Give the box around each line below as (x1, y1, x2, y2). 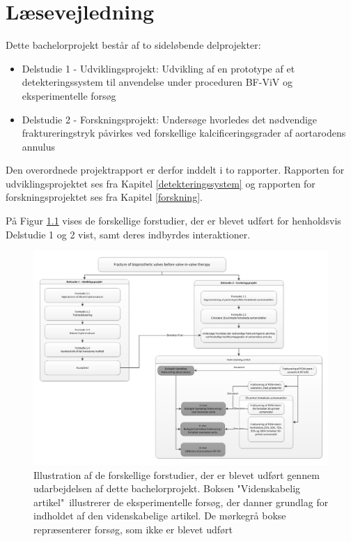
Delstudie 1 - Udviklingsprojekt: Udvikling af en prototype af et (22, 61, 295, 75)
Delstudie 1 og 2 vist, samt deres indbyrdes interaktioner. (6, 227, 251, 241)
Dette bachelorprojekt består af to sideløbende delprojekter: (6, 38, 261, 52)
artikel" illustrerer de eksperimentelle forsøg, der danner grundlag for (33, 494, 329, 509)
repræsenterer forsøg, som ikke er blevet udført (33, 522, 233, 537)
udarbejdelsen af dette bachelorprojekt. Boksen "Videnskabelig (33, 481, 301, 496)
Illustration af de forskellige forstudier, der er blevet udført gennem (33, 467, 320, 482)
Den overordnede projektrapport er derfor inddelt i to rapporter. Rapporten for (6, 162, 345, 177)
